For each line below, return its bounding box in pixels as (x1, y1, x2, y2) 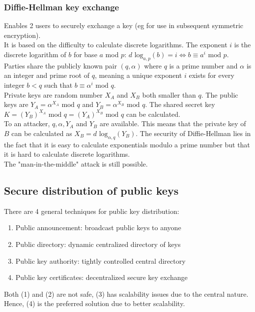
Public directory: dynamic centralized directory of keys (15, 239, 181, 249)
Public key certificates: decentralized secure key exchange (15, 272, 188, 282)
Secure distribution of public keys (4, 182, 179, 198)
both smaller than (142, 89, 196, 100)
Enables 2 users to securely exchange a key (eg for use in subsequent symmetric (4, 20, 244, 31)
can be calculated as (11, 128, 72, 138)
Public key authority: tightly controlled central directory (15, 255, 186, 266)
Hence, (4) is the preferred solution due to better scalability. (4, 298, 185, 309)
